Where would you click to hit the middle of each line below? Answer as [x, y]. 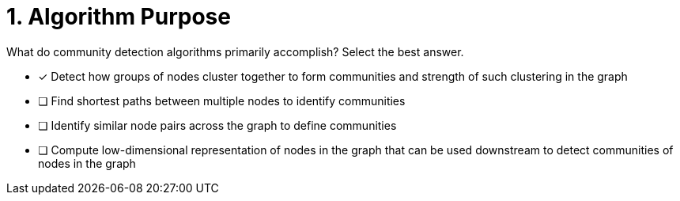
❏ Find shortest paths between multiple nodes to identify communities [222, 100]
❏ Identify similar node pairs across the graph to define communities [217, 125]
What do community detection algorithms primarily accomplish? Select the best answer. [235, 51]
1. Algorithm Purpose [119, 17]
